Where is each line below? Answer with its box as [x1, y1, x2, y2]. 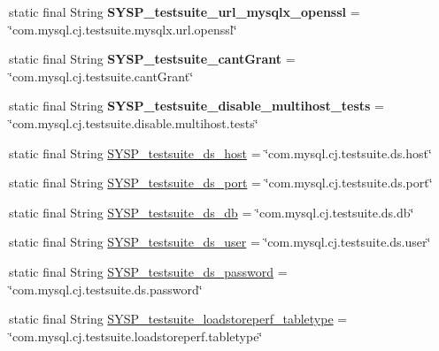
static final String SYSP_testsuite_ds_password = [9, 262, 288, 280]
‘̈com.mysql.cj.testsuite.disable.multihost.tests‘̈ [9, 113, 258, 132]
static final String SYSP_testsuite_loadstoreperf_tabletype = [9, 309, 348, 328]
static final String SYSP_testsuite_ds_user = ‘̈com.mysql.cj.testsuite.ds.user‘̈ [9, 233, 431, 251]
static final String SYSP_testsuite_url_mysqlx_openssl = [9, 3, 360, 20]
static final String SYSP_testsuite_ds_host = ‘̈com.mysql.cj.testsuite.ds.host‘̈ [9, 143, 432, 162]
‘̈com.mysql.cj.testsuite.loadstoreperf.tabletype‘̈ [9, 326, 263, 345]
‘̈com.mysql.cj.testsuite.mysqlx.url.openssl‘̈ [9, 19, 237, 38]
